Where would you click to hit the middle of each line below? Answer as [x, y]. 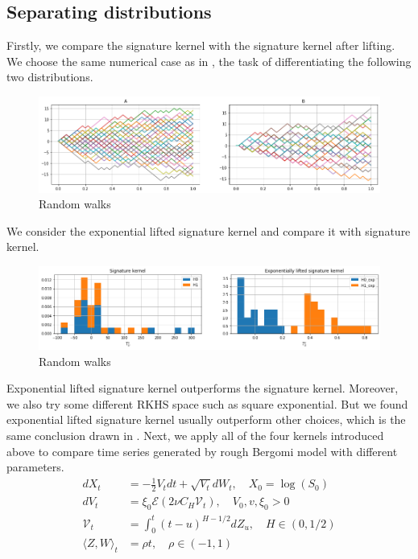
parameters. [35, 467]
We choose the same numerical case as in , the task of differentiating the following [209, 61]
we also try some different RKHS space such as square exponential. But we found [207, 403]
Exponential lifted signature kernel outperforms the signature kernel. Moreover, [203, 388]
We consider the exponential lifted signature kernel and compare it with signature [209, 230]
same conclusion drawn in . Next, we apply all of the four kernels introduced [195, 435]
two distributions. [50, 77]
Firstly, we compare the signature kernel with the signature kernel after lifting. [201, 45]
